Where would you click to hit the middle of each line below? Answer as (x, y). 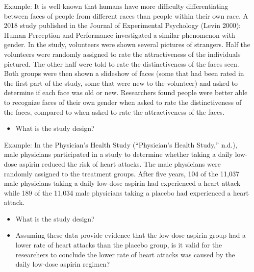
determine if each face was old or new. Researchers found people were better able (126, 92)
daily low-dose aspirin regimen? (63, 264)
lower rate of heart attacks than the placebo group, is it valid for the (119, 245)
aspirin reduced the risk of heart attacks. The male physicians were (120, 163)
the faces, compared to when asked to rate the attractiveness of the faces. (114, 111)
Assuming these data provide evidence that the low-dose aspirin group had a (130, 235)
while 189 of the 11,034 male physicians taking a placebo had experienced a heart (127, 192)
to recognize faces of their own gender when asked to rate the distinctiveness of (123, 102)
